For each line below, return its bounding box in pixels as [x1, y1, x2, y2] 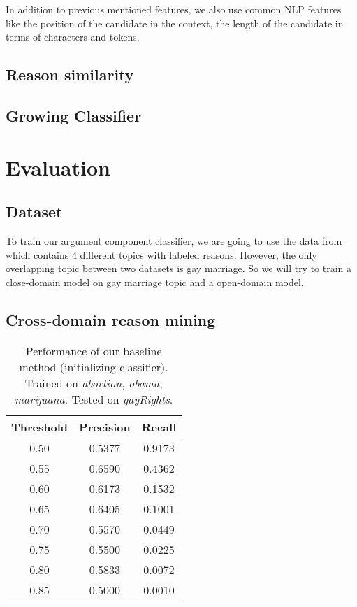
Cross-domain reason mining [6, 308, 216, 330]
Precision [79, 418, 131, 435]
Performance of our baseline [25, 342, 162, 359]
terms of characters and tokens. [6, 29, 140, 44]
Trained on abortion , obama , [24, 374, 163, 391]
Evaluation [6, 152, 110, 181]
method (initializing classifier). [19, 358, 168, 375]
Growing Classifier [6, 104, 142, 126]
